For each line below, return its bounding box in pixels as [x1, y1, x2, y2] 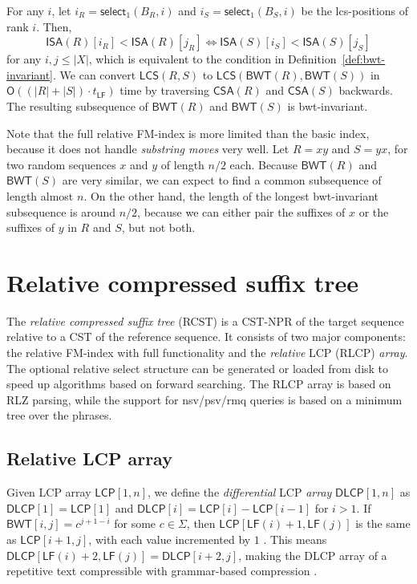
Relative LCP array [6, 446, 172, 471]
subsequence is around [6, 203, 115, 220]
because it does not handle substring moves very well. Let [6, 140, 289, 157]
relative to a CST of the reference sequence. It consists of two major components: [6, 328, 406, 345]
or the [358, 203, 389, 220]
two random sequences [6, 156, 116, 172]
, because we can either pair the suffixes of [137, 203, 346, 220]
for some [114, 515, 156, 532]
